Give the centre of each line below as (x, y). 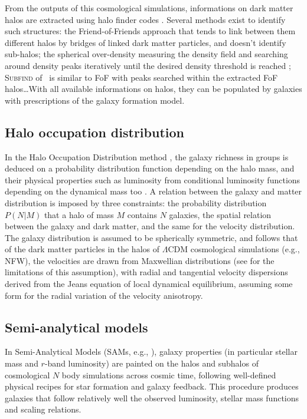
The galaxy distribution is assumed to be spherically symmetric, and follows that (151, 237)
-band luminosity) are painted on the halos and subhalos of (151, 363)
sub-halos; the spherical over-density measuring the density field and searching (146, 54)
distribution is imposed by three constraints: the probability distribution (136, 202)
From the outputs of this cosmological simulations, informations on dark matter (149, 8)
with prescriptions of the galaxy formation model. (95, 100)
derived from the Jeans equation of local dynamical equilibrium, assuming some (149, 284)
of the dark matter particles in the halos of (82, 249)
